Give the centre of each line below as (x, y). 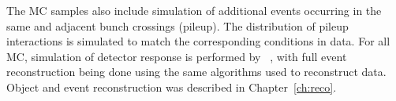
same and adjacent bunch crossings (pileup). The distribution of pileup (177, 25)
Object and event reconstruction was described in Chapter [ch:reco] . (172, 87)
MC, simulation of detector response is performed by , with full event (177, 56)
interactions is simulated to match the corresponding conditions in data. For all (198, 41)
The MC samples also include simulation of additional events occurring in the (194, 10)
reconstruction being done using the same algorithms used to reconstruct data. (196, 72)
